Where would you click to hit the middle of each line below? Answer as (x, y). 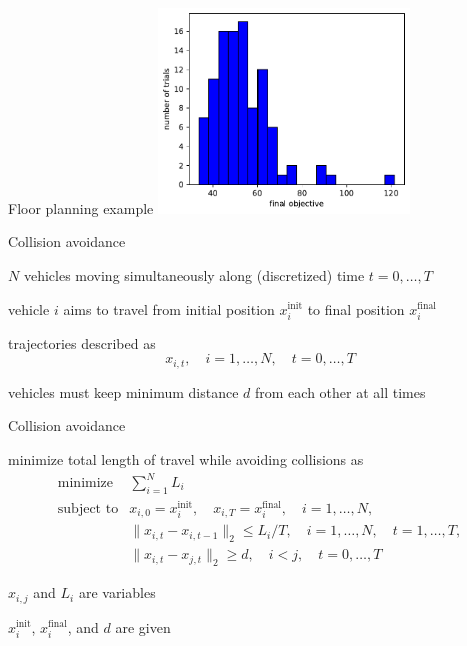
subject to (88, 508)
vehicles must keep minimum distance (123, 391)
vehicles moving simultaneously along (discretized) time (194, 274)
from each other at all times (340, 391)
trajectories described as (82, 342)
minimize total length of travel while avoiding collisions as (186, 458)
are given (143, 626)
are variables (117, 592)
